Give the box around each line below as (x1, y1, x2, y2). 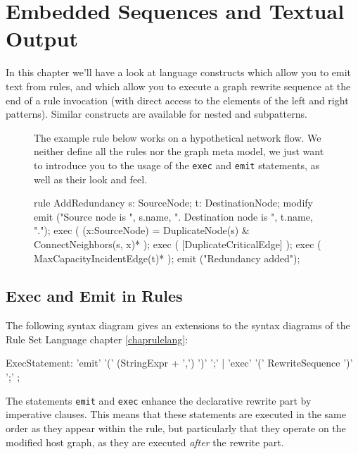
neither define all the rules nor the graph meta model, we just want (34, 144, 324, 159)
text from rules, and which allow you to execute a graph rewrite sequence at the (6, 78, 351, 93)
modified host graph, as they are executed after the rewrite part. (6, 434, 284, 449)
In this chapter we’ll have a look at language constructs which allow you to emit (6, 65, 352, 80)
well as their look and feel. (34, 171, 148, 186)
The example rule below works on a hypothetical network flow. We (34, 130, 321, 145)
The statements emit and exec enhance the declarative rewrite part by (6, 393, 312, 407)
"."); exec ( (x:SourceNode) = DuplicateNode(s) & (34, 223, 250, 238)
